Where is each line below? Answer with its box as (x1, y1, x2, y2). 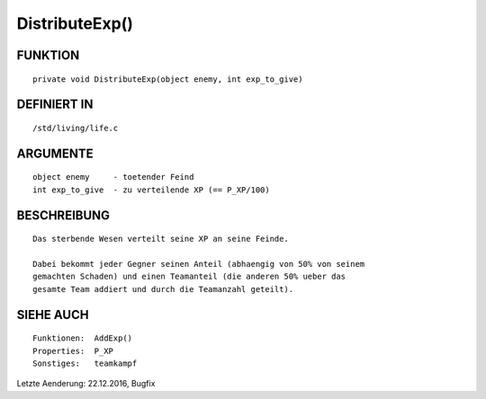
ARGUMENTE (16, 146, 94, 161)
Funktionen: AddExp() (32, 333, 133, 343)
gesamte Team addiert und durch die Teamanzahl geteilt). (32, 284, 294, 294)
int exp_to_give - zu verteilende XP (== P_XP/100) (32, 184, 270, 195)
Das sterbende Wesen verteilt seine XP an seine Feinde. (32, 234, 290, 244)
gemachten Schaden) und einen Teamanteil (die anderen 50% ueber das (32, 271, 346, 282)
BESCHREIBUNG (16, 208, 111, 223)
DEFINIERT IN (16, 97, 94, 112)
